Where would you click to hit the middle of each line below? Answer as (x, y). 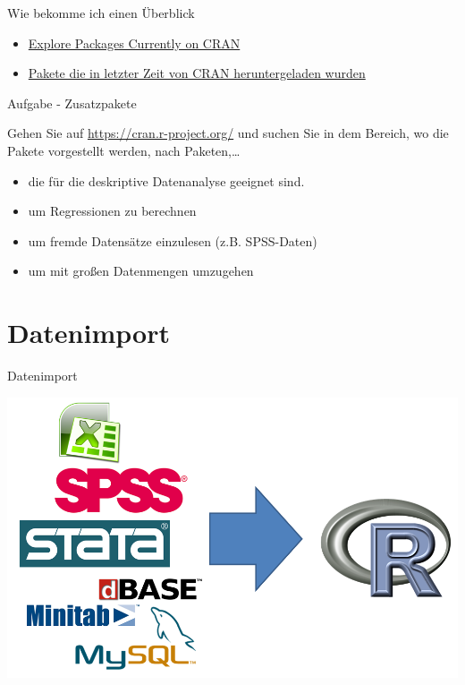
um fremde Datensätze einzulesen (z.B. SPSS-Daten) (173, 240)
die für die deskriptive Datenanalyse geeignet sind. (166, 180)
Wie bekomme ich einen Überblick (101, 13)
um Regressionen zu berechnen (112, 211)
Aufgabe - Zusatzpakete (72, 103)
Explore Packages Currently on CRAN (134, 43)
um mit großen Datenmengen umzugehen (141, 271)
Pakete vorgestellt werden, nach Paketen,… (124, 150)
